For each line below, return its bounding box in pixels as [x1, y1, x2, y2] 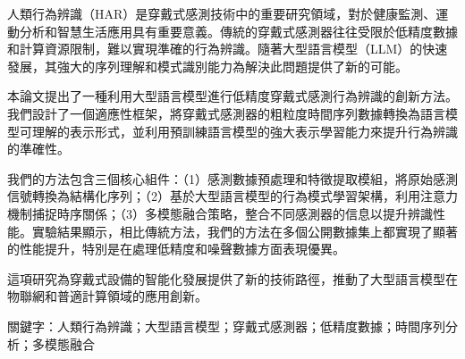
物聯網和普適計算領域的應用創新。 [7, 287, 207, 305]
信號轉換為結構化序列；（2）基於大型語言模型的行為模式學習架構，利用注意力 [7, 187, 458, 205]
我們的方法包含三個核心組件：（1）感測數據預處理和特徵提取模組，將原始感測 [7, 169, 458, 188]
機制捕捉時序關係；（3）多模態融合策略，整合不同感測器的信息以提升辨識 [7, 204, 433, 222]
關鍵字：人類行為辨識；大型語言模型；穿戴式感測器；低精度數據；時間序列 [7, 316, 445, 335]
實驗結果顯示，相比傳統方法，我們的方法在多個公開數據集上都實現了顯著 [31, 221, 458, 240]
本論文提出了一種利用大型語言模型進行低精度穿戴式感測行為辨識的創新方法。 [7, 87, 458, 105]
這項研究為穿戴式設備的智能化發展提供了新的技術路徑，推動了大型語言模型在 [7, 269, 458, 288]
